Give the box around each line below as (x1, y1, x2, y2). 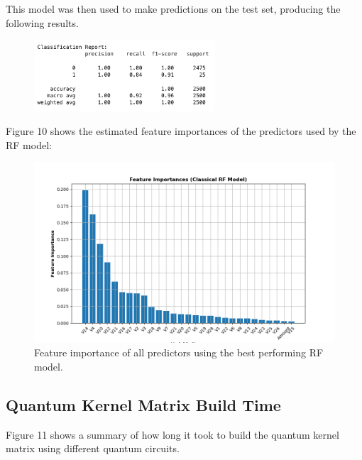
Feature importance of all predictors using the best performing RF (34, 345, 324, 360)
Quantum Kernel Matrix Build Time (6, 394, 281, 415)
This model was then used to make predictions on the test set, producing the (6, 1, 341, 16)
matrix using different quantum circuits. (6, 441, 180, 456)
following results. (6, 15, 79, 30)
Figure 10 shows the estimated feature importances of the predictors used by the (6, 124, 356, 138)
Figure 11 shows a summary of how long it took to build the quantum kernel (6, 427, 339, 442)
